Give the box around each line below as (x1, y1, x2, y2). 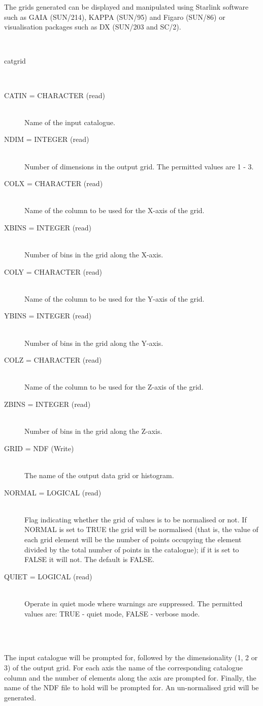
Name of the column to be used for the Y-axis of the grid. (24, 293, 205, 304)
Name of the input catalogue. (24, 116, 115, 127)
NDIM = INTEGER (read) (4, 134, 89, 144)
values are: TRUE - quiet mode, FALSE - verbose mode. (24, 608, 200, 619)
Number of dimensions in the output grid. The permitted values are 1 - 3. (24, 161, 254, 171)
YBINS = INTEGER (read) (4, 310, 92, 321)
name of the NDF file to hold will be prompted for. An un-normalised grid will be (4, 682, 259, 693)
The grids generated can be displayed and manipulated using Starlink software (4, 2, 249, 12)
